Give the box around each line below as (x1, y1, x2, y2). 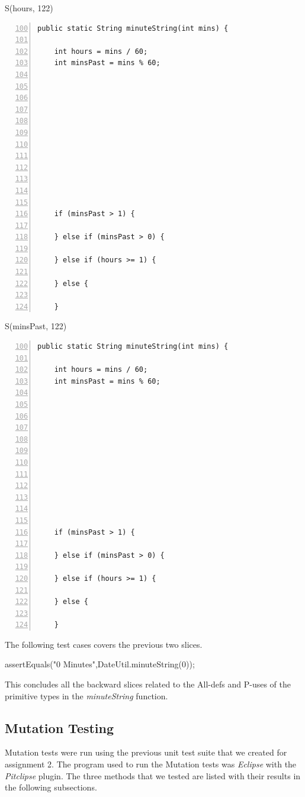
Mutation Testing (5, 718, 114, 737)
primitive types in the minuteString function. (5, 689, 168, 702)
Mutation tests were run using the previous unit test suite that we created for (5, 746, 287, 759)
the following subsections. (5, 781, 97, 793)
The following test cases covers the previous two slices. (5, 638, 203, 650)
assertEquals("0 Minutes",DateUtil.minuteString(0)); (5, 658, 195, 670)
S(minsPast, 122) (5, 320, 67, 332)
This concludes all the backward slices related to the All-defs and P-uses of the (5, 678, 291, 690)
